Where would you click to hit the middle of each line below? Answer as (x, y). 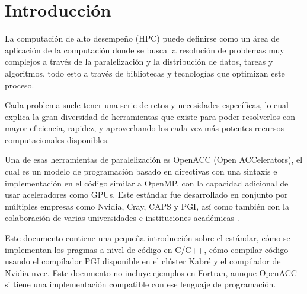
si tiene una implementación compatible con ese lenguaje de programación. (140, 284)
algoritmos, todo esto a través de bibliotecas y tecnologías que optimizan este (145, 73)
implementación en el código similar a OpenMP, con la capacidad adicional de (147, 183)
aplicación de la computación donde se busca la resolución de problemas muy (145, 50)
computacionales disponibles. (57, 139)
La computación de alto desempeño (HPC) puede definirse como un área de (142, 38)
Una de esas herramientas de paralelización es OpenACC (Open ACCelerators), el (154, 159)
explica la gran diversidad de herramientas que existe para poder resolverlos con (150, 116)
